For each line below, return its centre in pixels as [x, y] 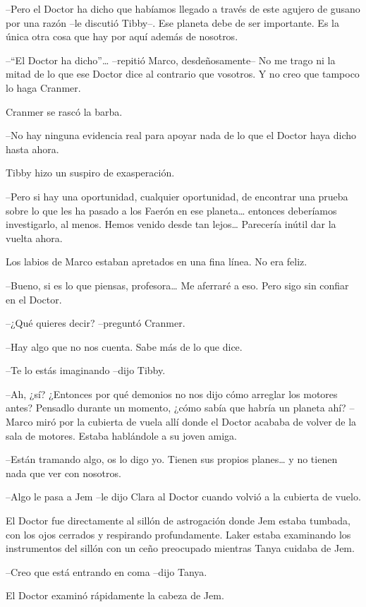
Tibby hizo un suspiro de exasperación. [90, 173]
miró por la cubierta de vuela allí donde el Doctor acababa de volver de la [196, 422]
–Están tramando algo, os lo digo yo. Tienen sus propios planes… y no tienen [172, 459]
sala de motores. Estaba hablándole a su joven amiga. [121, 435]
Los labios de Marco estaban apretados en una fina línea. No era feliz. [157, 262]
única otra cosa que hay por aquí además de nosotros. [122, 36]
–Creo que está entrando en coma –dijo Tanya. [106, 571]
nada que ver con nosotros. [63, 473]
